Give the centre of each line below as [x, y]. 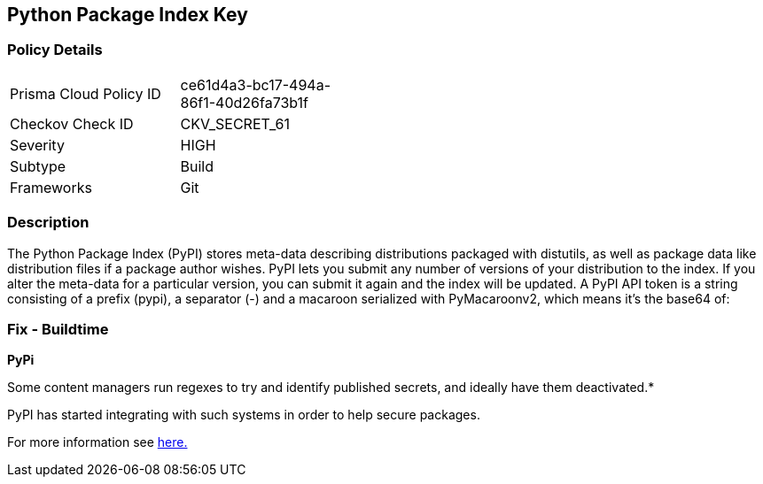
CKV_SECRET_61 [235, 123]
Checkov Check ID [72, 123]
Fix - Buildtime [58, 329]
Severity [37, 145]
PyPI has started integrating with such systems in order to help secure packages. [244, 415]
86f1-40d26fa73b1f [245, 102]
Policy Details [55, 50]
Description [48, 223]
